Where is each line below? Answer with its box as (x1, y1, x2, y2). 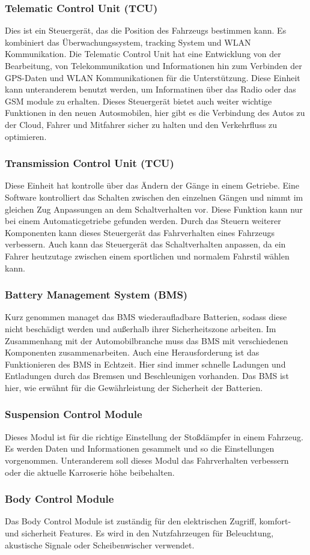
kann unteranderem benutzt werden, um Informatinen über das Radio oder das (5, 83, 296, 96)
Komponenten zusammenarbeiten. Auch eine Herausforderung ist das (5, 346, 260, 359)
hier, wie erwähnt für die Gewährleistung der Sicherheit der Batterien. (5, 381, 263, 393)
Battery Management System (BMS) (5, 287, 188, 302)
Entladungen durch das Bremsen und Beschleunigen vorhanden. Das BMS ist (5, 369, 289, 382)
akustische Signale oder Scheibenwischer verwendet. (5, 538, 195, 551)
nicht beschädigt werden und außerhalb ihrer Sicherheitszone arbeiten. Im (5, 322, 276, 335)
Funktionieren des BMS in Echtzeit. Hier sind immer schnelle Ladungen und (5, 357, 286, 370)
